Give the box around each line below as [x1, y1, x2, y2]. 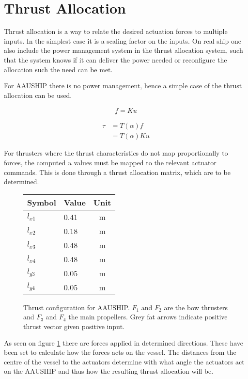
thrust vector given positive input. [23, 321, 125, 331]
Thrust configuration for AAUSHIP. [23, 302, 130, 312]
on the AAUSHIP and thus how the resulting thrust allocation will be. [4, 366, 214, 376]
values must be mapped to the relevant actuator [74, 157, 217, 167]
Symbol [27, 196, 56, 208]
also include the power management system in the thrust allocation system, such [4, 45, 243, 55]
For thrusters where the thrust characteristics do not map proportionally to [4, 148, 228, 158]
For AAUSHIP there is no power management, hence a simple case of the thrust [4, 80, 242, 91]
